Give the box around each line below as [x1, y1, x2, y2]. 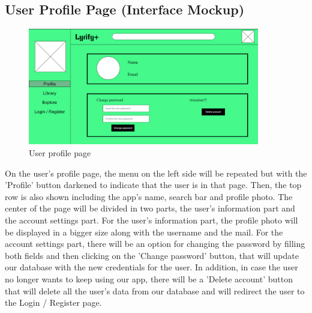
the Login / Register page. [5, 296, 102, 309]
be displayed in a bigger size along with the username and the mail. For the [5, 225, 283, 238]
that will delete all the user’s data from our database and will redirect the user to [5, 284, 305, 297]
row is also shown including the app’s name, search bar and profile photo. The [5, 190, 293, 202]
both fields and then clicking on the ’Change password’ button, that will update [5, 249, 299, 261]
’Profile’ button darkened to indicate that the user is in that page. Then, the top [5, 178, 302, 191]
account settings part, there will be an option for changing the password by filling [5, 237, 305, 250]
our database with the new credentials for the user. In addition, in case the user [5, 261, 298, 273]
